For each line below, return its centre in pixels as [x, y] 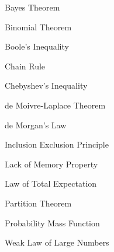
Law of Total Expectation [51, 183]
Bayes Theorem [32, 7]
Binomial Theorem [38, 27]
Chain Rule [25, 66]
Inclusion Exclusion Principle [57, 144]
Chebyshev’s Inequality [46, 85]
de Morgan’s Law [36, 125]
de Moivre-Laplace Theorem [55, 105]
